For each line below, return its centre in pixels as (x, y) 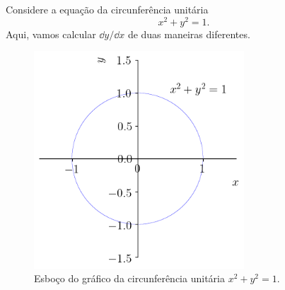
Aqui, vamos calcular (51, 34)
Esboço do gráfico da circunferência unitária (129, 278)
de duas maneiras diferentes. (189, 34)
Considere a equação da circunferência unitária (107, 9)
